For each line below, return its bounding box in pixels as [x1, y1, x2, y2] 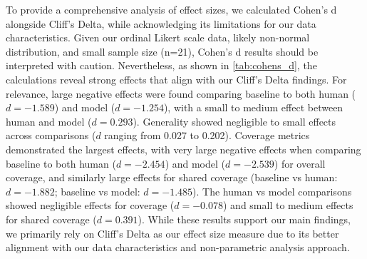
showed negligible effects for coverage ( [6, 198, 175, 213]
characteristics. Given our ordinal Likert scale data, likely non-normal [6, 30, 310, 45]
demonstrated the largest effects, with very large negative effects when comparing [6, 141, 361, 156]
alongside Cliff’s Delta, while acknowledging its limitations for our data [6, 16, 316, 31]
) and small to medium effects [223, 198, 353, 213]
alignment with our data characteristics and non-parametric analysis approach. [6, 240, 350, 255]
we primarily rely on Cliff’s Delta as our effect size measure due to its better [6, 225, 339, 240]
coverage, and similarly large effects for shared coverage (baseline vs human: [6, 170, 338, 185]
